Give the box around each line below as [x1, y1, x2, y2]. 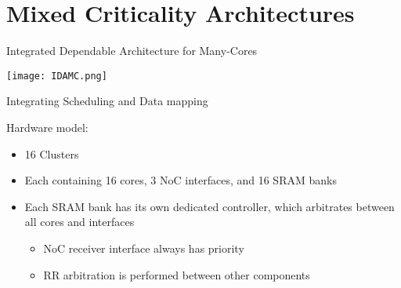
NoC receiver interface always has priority [43, 239, 244, 256]
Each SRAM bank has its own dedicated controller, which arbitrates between [24, 198, 395, 214]
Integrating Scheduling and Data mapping [6, 93, 208, 109]
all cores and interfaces [24, 213, 135, 230]
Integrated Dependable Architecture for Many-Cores [6, 42, 258, 59]
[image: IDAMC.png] [6, 70, 107, 82]
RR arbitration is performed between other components [43, 266, 310, 283]
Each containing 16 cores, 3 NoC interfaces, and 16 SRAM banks [24, 172, 337, 188]
